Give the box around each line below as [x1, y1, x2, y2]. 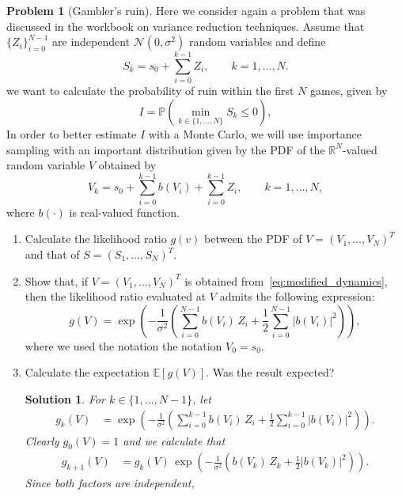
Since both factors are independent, [25, 475, 195, 491]
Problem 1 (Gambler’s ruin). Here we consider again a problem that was [6, 2, 366, 18]
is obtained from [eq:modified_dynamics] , [184, 272, 388, 289]
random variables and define [188, 33, 326, 50]
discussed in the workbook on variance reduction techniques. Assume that [6, 17, 365, 34]
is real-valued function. [69, 203, 180, 220]
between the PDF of [204, 230, 302, 247]
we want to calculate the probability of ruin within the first [6, 82, 294, 99]
